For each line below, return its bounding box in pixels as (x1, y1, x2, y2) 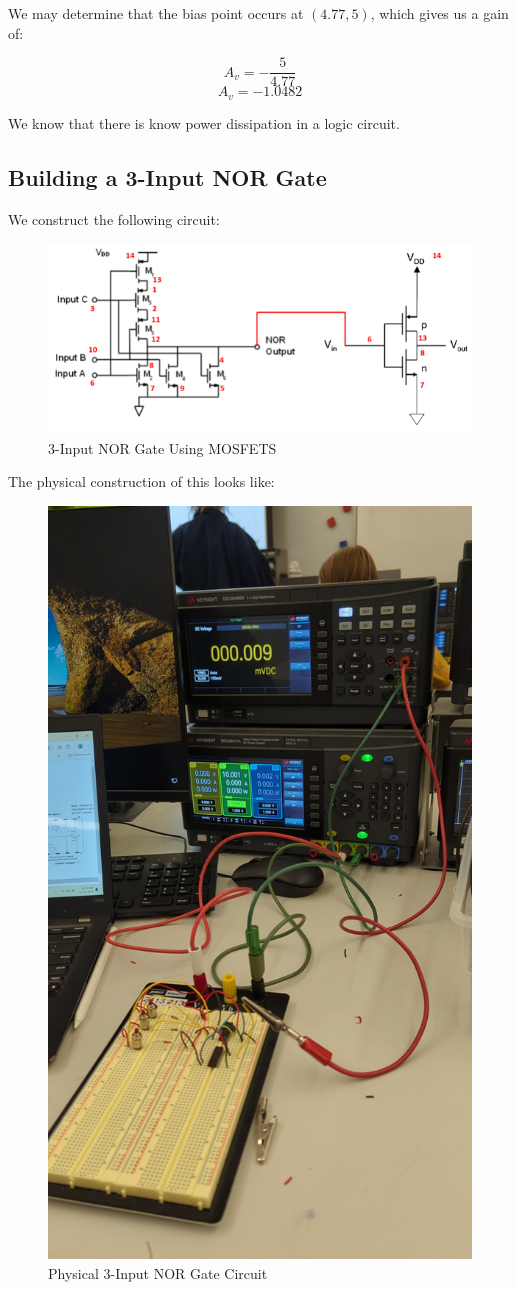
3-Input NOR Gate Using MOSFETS (48, 437, 277, 458)
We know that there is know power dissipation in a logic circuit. (8, 112, 400, 133)
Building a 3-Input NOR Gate (8, 161, 327, 192)
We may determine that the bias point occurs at (8, 3, 304, 23)
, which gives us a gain (370, 3, 509, 23)
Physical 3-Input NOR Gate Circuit (48, 1263, 268, 1284)
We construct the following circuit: (8, 208, 220, 229)
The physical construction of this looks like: (8, 471, 275, 492)
